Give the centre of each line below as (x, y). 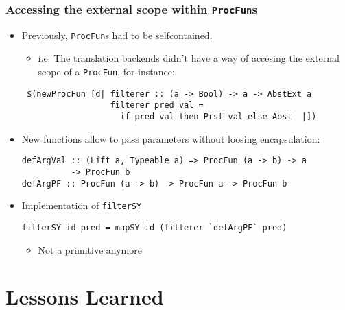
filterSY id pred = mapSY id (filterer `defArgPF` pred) (154, 227)
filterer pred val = (157, 105)
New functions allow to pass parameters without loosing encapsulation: (171, 138)
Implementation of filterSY (82, 205)
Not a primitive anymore (90, 249)
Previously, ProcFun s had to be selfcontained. (117, 35)
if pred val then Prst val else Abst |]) (218, 117)
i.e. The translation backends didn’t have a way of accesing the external (189, 58)
